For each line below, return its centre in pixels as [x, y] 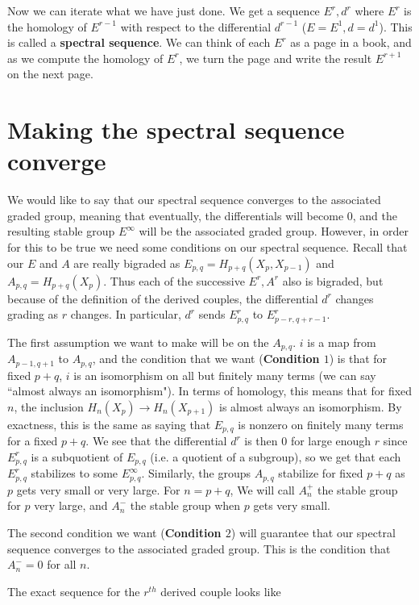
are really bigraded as [127, 263]
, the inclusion [49, 406]
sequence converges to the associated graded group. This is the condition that [199, 548]
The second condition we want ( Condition [114, 532]
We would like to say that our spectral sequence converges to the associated [194, 200]
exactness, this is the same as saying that [109, 424]
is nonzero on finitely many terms [321, 424]
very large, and [71, 505]
